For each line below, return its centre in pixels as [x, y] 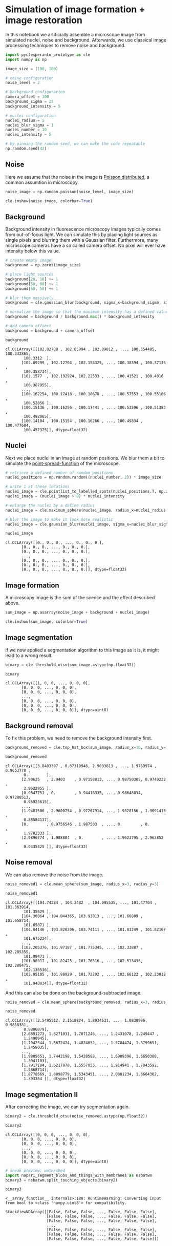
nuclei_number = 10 [26, 130]
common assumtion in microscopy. [42, 182]
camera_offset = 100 [27, 97]
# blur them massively [29, 298]
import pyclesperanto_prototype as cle [48, 55]
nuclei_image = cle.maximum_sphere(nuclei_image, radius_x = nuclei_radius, [87, 510]
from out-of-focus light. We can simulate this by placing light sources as [81, 235]
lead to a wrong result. [29, 655]
